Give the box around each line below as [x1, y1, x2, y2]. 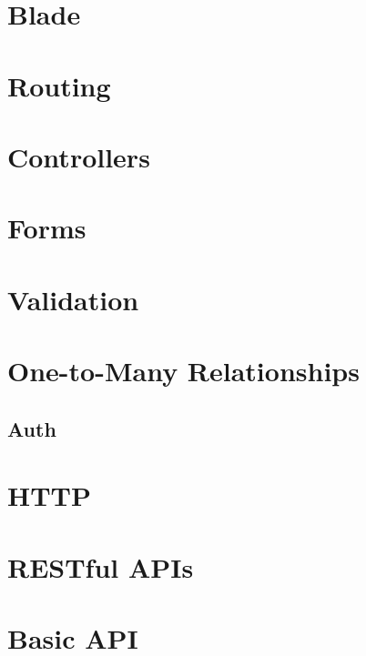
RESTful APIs [7, 548, 194, 585]
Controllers [7, 137, 150, 175]
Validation [7, 280, 139, 318]
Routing [7, 66, 111, 104]
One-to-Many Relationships [7, 352, 360, 389]
